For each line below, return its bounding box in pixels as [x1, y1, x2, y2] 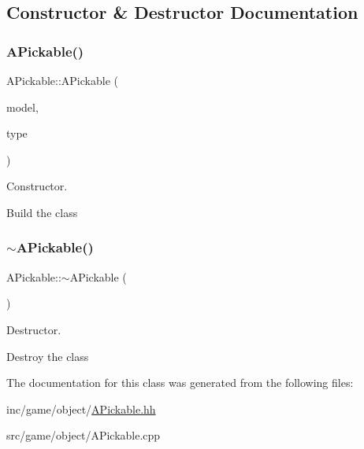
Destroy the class [6, 348, 89, 364]
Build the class [6, 204, 78, 220]
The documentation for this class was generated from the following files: [6, 374, 354, 391]
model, [6, 98, 39, 115]
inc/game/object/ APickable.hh [6, 400, 156, 417]
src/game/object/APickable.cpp [6, 427, 161, 443]
